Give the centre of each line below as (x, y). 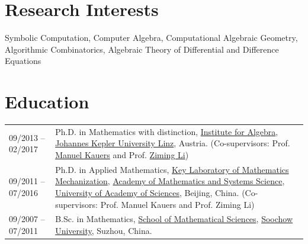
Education (47, 102)
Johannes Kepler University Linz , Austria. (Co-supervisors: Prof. (173, 143)
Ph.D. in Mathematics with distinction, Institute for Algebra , (167, 131)
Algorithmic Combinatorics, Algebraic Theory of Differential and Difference (142, 49)
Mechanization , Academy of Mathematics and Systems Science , (170, 181)
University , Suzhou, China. (104, 231)
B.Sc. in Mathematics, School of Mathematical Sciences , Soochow (174, 219)
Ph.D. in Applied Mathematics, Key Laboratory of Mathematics (172, 169)
